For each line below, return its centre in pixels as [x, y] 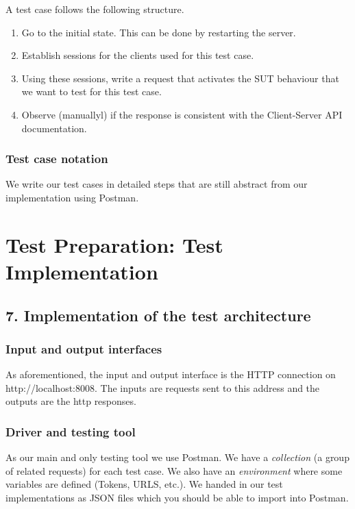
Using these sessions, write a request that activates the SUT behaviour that [180, 78]
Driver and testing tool [71, 431]
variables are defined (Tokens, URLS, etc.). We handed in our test [144, 484]
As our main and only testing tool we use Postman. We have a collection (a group [177, 457]
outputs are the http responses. [71, 401]
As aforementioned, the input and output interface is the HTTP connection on [171, 374]
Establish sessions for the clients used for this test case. [138, 55]
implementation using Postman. [72, 197]
